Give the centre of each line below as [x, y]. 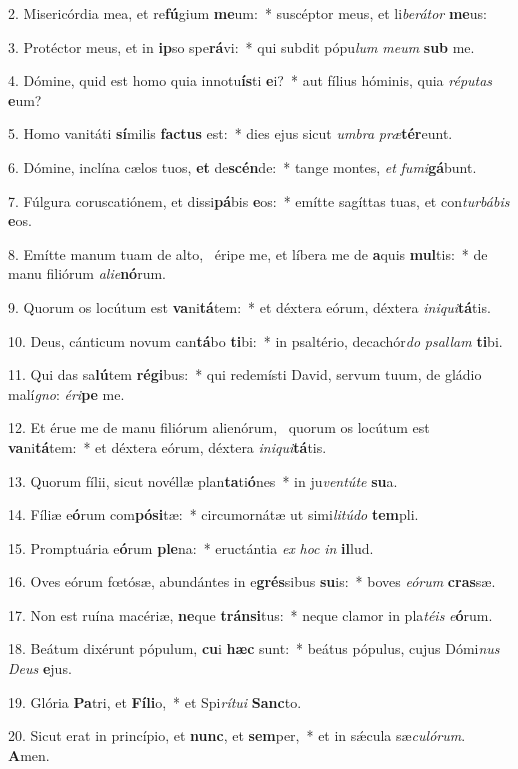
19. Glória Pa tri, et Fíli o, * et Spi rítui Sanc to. [155, 701]
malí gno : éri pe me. [66, 393]
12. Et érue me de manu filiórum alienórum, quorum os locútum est [219, 427]
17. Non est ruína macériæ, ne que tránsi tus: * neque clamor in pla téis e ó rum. [250, 614]
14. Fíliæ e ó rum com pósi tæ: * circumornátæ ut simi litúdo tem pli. [213, 514]
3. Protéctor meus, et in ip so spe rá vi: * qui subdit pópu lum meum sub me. [241, 46]
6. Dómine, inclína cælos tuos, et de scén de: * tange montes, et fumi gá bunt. [242, 166]
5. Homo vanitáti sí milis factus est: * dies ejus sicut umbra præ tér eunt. [230, 133]
